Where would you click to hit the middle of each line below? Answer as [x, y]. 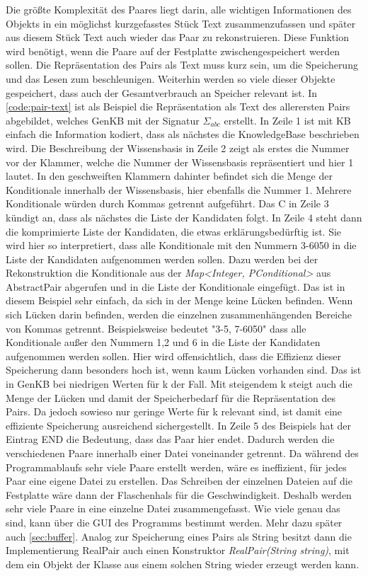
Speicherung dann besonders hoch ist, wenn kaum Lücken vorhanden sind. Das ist [184, 370]
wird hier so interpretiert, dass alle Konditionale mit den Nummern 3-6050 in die [181, 245]
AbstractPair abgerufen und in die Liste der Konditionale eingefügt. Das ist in [176, 286]
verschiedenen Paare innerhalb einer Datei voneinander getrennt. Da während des [182, 453]
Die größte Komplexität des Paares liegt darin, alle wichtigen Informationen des [179, 9]
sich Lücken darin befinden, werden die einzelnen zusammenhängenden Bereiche [179, 315]
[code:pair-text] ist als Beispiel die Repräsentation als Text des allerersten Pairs [178, 106]
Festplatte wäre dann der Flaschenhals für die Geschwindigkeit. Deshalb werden [179, 494]
